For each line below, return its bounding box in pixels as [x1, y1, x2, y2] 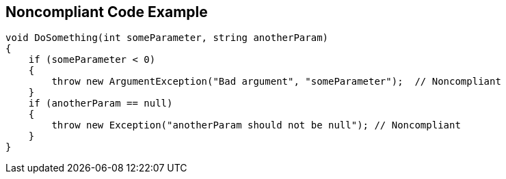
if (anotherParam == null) [28, 98, 173, 109]
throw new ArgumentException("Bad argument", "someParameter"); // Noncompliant [51, 76, 501, 87]
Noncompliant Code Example [5, 3, 208, 20]
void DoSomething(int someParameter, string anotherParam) [5, 32, 329, 44]
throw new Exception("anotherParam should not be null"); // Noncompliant [51, 120, 461, 131]
